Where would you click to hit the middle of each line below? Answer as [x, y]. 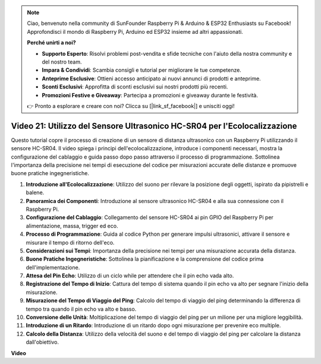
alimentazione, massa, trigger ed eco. [72, 226]
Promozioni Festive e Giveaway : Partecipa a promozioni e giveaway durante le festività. [150, 95]
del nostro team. [62, 62]
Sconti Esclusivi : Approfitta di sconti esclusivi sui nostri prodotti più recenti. [135, 87]
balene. [35, 192]
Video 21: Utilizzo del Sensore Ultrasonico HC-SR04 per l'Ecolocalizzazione [154, 126]
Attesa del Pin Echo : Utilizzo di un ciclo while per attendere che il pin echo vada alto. [130, 276]
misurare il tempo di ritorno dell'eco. [70, 242]
